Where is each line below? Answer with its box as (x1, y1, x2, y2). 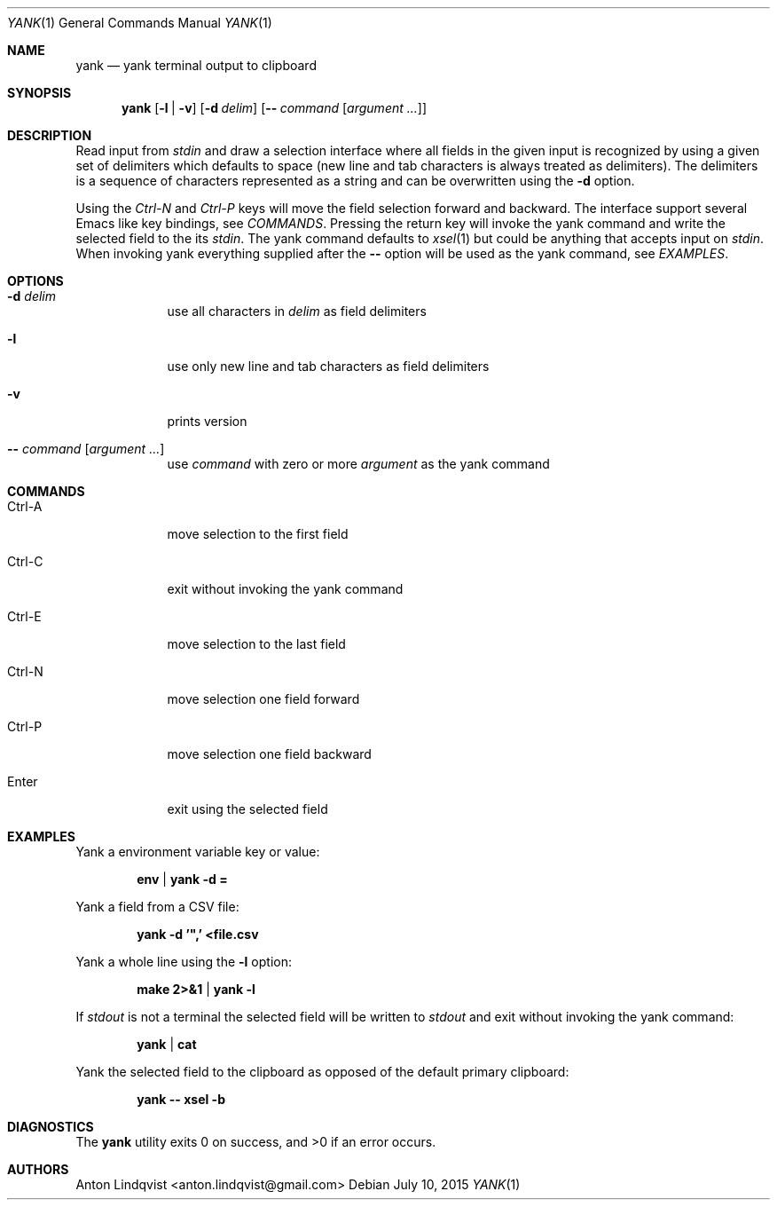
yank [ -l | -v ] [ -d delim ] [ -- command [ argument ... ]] (122, 100, 428, 115)
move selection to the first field (167, 526, 349, 541)
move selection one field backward (167, 746, 372, 761)
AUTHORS (7, 1162, 69, 1177)
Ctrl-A (7, 499, 43, 514)
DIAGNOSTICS (7, 1119, 94, 1134)
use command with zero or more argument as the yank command (167, 456, 550, 471)
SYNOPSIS (7, 85, 72, 100)
